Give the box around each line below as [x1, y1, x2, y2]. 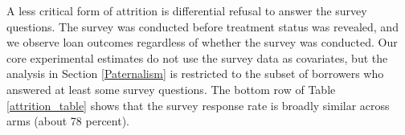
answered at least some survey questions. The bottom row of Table [6, 80, 336, 97]
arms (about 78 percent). [6, 112, 129, 129]
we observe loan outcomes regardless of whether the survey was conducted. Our [6, 34, 398, 51]
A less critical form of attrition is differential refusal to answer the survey [6, 2, 367, 18]
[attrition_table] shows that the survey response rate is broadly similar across [6, 96, 390, 113]
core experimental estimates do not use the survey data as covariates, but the [6, 49, 388, 66]
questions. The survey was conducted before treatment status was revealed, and [6, 18, 399, 35]
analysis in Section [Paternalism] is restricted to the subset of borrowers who [6, 65, 384, 82]
